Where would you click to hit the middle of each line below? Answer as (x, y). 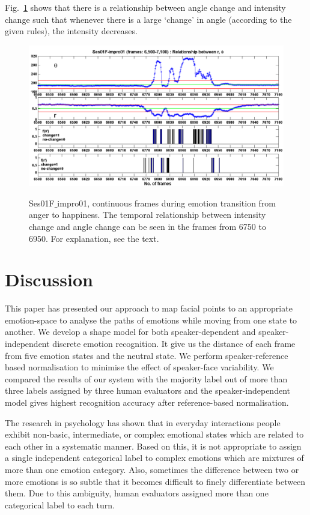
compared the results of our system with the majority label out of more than (146, 378)
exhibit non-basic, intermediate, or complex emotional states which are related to (154, 434)
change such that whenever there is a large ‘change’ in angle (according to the (148, 19)
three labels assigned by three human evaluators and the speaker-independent (147, 390)
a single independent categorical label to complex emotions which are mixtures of (154, 458)
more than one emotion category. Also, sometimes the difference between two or (152, 469)
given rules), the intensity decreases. (71, 31)
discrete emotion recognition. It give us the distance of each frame (174, 344)
